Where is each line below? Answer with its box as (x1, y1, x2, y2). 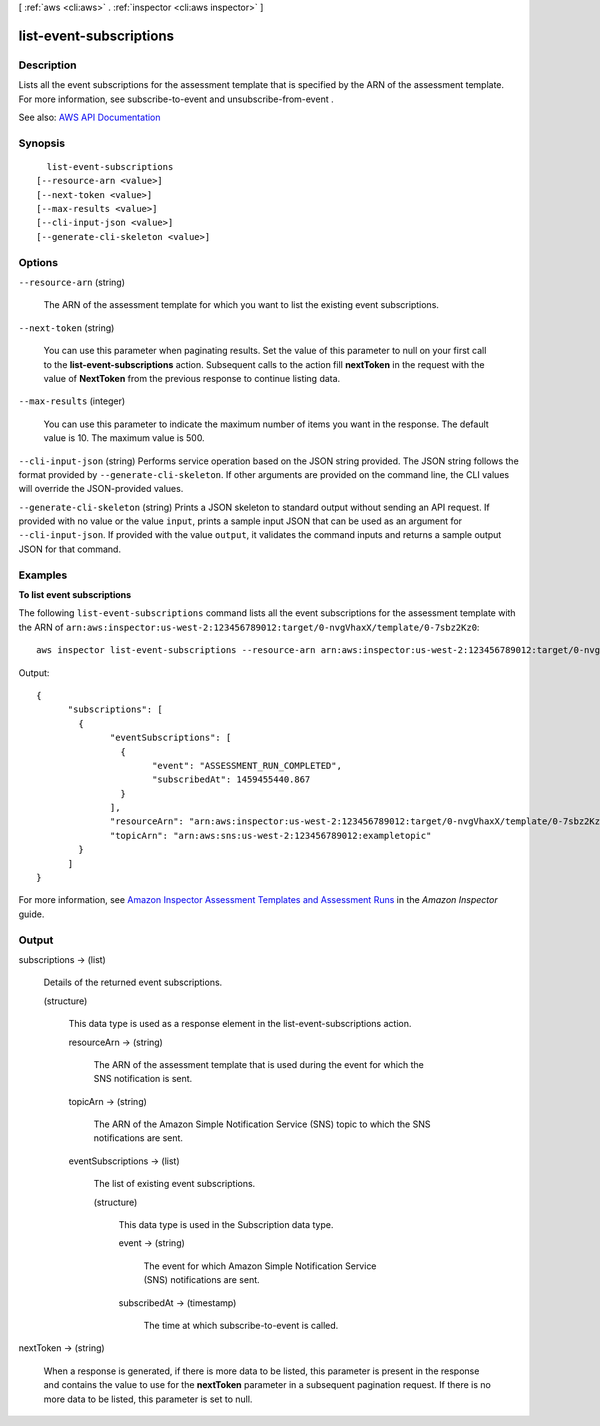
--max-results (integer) (18, 395, 126, 407)
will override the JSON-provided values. (18, 483, 184, 495)
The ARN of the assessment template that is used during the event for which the (93, 1058, 424, 1070)
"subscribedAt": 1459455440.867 (151, 774, 311, 785)
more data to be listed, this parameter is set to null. (43, 1393, 253, 1405)
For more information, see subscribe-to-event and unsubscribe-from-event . (18, 93, 334, 105)
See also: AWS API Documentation (18, 111, 161, 123)
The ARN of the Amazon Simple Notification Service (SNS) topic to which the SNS (93, 1118, 431, 1130)
